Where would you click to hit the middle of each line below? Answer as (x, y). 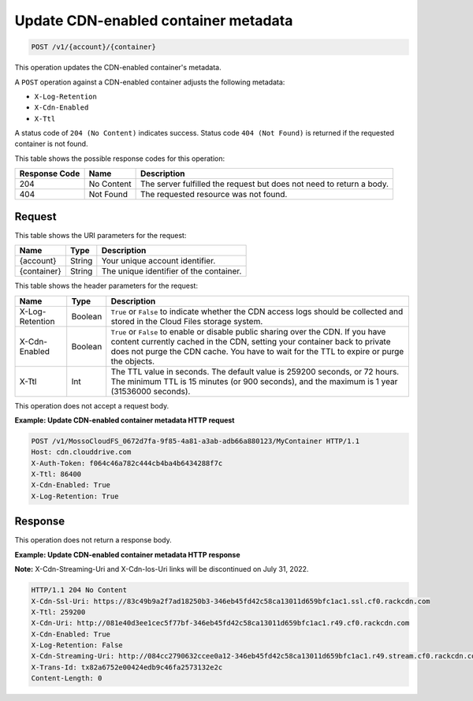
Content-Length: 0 (67, 679)
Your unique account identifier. (158, 261)
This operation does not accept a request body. (92, 405)
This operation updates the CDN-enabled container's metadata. (118, 68)
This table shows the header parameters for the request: (106, 286)
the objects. (133, 361)
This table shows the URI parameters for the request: (101, 235)
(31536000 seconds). (151, 391)
